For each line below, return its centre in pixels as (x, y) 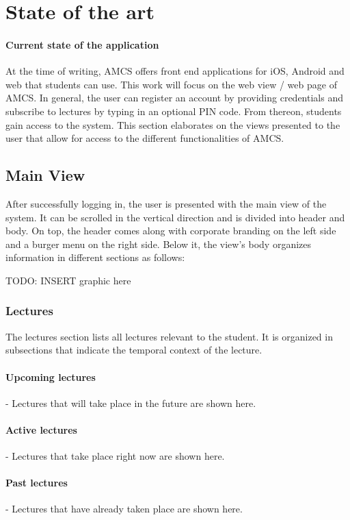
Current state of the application (82, 44)
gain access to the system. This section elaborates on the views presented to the (173, 124)
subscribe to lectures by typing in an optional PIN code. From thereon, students (174, 111)
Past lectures (37, 483)
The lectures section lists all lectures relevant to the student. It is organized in (169, 336)
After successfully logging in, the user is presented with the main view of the (166, 203)
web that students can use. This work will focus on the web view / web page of (171, 84)
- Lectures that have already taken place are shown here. (124, 509)
